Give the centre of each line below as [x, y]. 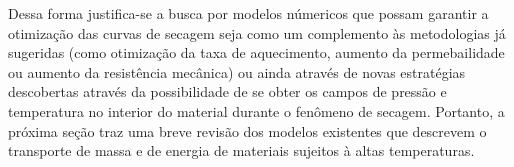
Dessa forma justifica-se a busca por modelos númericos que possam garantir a [248, 13]
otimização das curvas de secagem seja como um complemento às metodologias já [257, 32]
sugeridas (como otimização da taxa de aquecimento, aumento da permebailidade [256, 52]
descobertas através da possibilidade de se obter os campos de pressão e [227, 91]
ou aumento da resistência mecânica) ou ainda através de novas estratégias [237, 71]
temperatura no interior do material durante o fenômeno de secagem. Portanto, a [256, 110]
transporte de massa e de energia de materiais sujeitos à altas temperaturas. [241, 150]
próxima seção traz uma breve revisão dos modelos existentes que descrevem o [247, 130]
